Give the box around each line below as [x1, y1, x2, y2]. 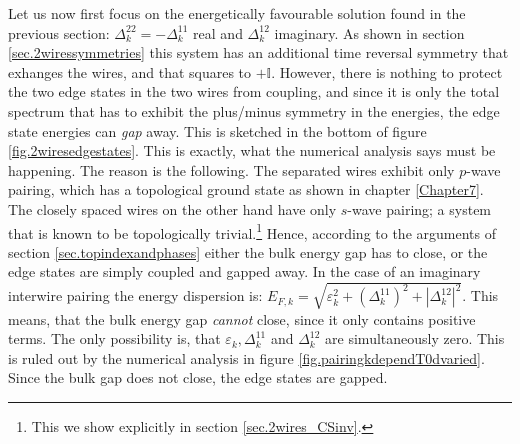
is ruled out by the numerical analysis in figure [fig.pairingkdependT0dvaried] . [8, 347, 485, 368]
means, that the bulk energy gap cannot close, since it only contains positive [8, 308, 476, 329]
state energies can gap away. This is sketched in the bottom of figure [8, 120, 427, 141]
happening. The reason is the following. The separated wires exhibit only [8, 159, 455, 180]
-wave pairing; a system [347, 198, 492, 219]
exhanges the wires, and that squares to [8, 61, 252, 82]
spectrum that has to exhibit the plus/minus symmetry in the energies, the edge [8, 100, 500, 121]
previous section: [8, 22, 110, 43]
